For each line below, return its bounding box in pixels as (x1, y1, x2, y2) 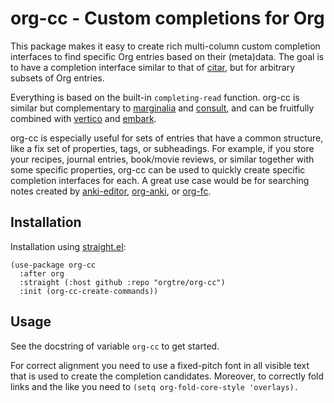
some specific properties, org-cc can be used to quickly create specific (10, 163, 306, 176)
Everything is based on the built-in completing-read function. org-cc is (10, 91, 300, 103)
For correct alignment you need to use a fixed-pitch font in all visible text (10, 359, 310, 371)
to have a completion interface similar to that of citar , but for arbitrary (10, 61, 296, 73)
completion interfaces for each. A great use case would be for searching (10, 174, 310, 186)
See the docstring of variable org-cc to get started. (10, 340, 220, 352)
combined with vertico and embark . (10, 112, 157, 124)
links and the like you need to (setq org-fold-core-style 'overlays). (10, 380, 299, 392)
